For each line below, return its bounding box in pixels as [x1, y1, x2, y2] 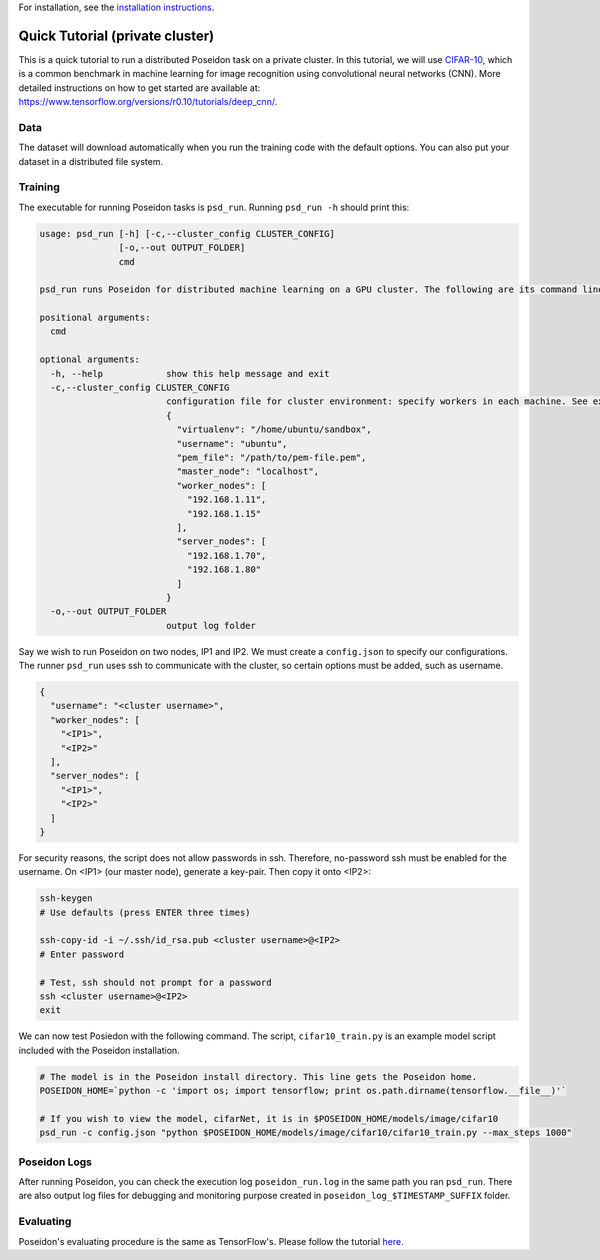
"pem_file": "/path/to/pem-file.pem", [176, 451, 367, 463]
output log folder [165, 620, 257, 631]
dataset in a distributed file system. [18, 155, 164, 167]
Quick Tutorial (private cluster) [18, 27, 215, 44]
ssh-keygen [39, 893, 93, 904]
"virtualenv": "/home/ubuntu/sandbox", [176, 424, 372, 435]
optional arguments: [39, 354, 140, 365]
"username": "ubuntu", [176, 438, 288, 449]
